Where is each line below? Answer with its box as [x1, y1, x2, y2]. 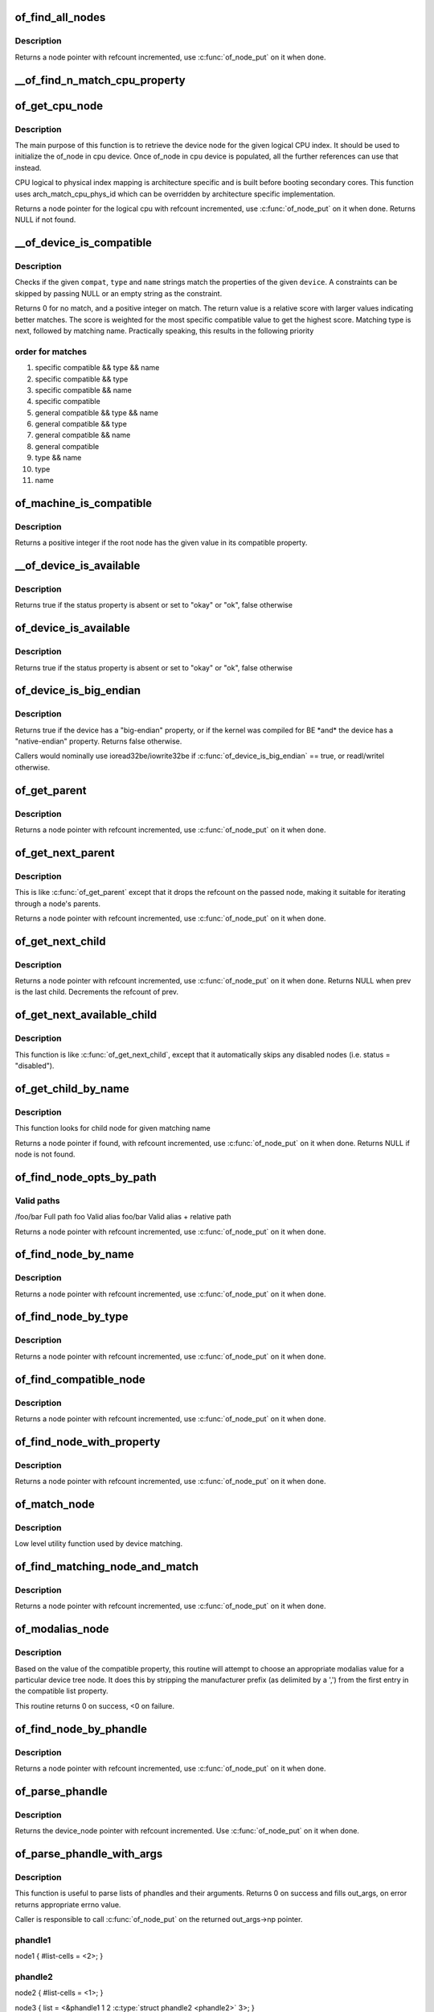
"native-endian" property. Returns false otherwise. [14, 736, 182, 746]
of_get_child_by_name [14, 1082, 130, 1095]
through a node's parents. [14, 898, 100, 909]
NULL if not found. [14, 215, 76, 225]
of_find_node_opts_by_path [14, 1170, 157, 1184]
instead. [14, 163, 42, 172]
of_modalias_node [14, 1622, 109, 1636]
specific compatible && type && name [35, 363, 160, 373]
